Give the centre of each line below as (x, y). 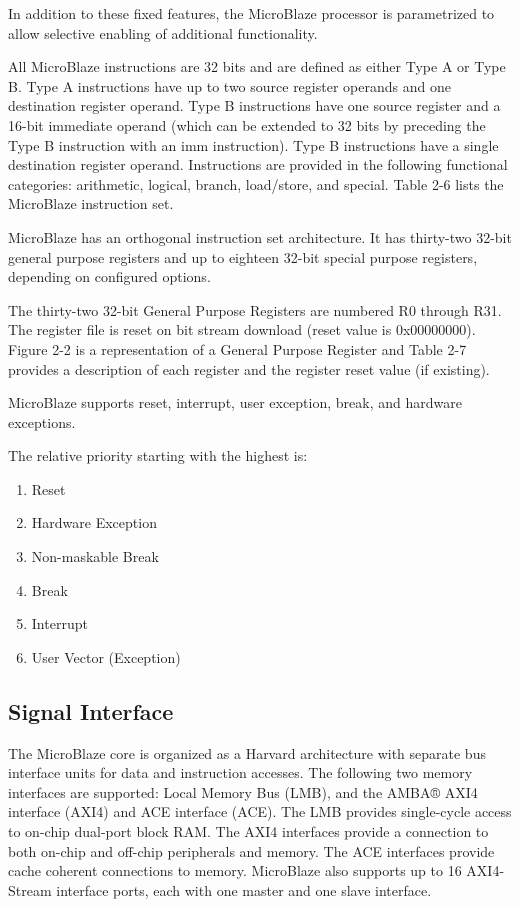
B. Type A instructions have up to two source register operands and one (229, 85)
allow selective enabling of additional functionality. (163, 32)
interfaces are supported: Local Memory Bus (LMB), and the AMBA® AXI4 (243, 791)
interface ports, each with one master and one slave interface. (244, 889)
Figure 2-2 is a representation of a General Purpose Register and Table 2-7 (237, 348)
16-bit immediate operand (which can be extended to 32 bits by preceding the (247, 124)
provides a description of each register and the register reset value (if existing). (249, 368)
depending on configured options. (109, 276)
